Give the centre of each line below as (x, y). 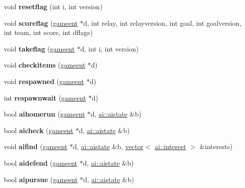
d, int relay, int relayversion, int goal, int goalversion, (162, 23)
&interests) (216, 146)
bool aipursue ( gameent (41, 179)
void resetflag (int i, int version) (53, 6)
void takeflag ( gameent (39, 48)
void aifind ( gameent (36, 146)
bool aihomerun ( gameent (44, 114)
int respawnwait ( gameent (45, 97)
